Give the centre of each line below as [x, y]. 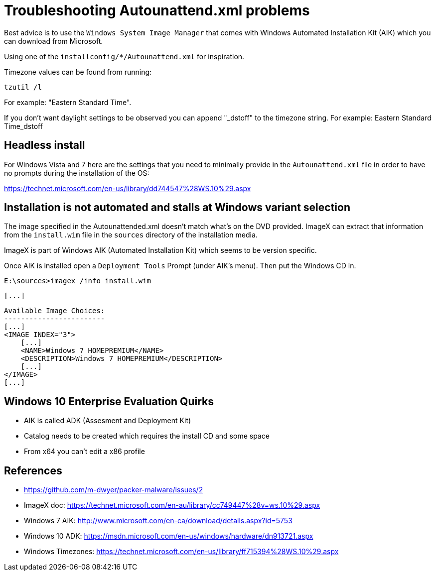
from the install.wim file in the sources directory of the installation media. [131, 235]
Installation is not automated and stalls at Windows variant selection [177, 208]
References [33, 470]
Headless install [45, 145]
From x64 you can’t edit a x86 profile [84, 452]
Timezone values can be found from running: [78, 72]
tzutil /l [23, 87]
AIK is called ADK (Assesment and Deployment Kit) [108, 421]
